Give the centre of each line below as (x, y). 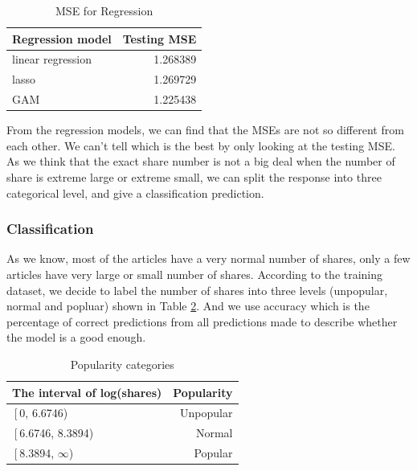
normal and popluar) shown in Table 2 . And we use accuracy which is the (188, 306)
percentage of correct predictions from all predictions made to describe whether (202, 321)
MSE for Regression (104, 10)
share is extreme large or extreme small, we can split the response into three (194, 177)
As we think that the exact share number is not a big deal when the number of (201, 161)
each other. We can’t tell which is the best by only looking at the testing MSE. (201, 145)
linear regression (52, 59)
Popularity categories (122, 364)
